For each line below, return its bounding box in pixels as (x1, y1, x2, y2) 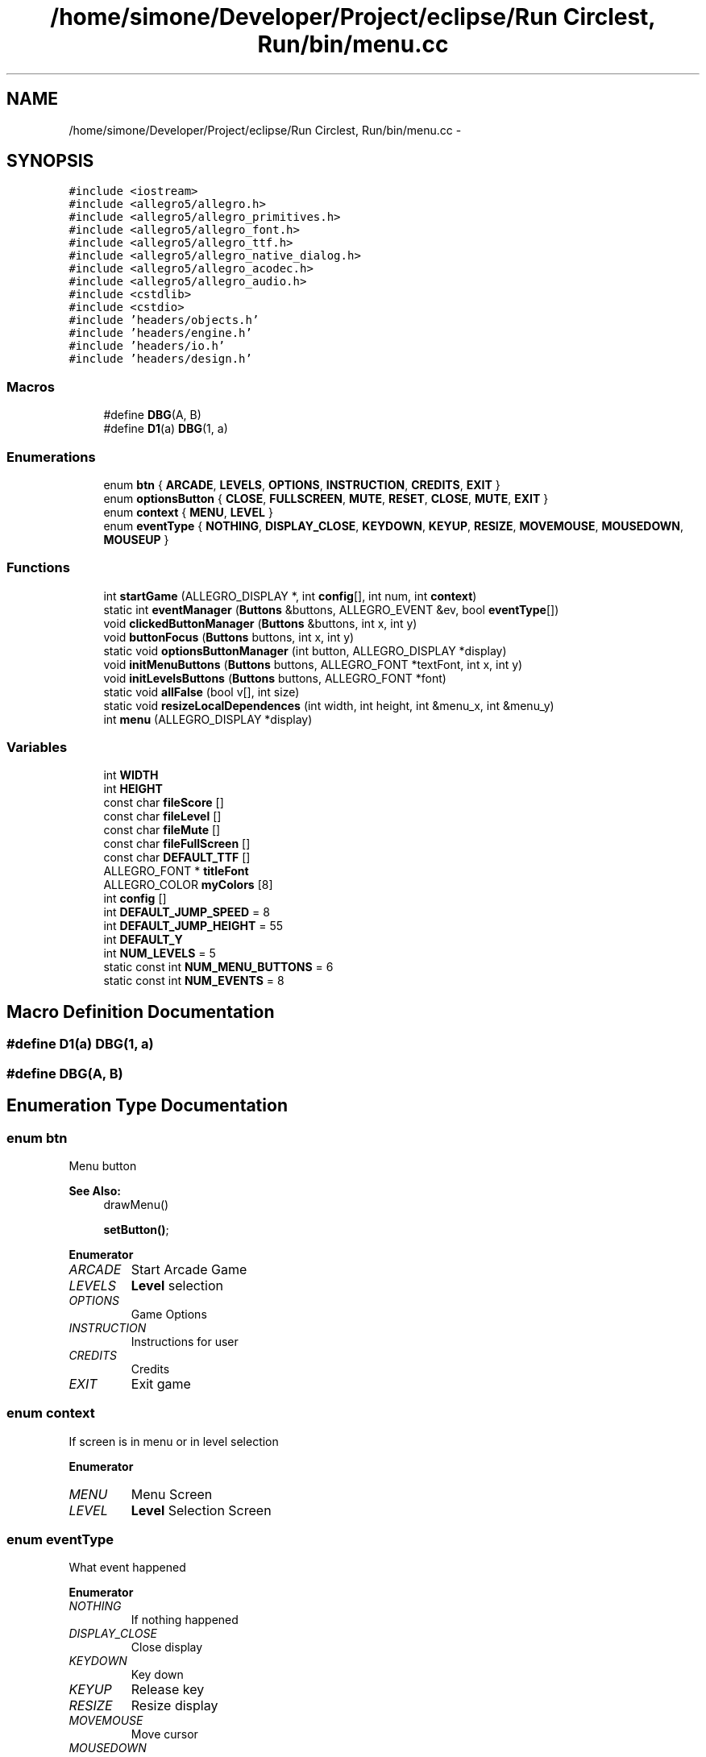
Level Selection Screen (131, 1502, 272, 1518)
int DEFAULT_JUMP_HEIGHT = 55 (103, 919, 284, 933)
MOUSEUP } (103, 532, 169, 546)
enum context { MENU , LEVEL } (103, 505, 273, 519)
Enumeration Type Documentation (6, 1095, 288, 1116)
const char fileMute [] (103, 823, 221, 837)
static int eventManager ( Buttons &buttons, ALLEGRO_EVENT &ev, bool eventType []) (103, 602, 559, 617)
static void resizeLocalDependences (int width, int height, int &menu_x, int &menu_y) (103, 698, 554, 712)
